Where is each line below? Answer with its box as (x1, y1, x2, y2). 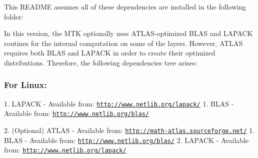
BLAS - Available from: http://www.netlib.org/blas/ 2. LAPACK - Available (4, 134, 249, 145)
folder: (4, 11, 23, 21)
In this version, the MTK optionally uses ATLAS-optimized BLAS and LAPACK (4, 28, 253, 38)
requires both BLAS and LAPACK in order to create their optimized (4, 47, 215, 58)
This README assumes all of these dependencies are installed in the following (4, 1, 246, 11)
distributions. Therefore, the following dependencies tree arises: (4, 57, 197, 67)
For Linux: (4, 78, 47, 91)
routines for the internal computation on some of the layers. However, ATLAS (4, 37, 243, 48)
